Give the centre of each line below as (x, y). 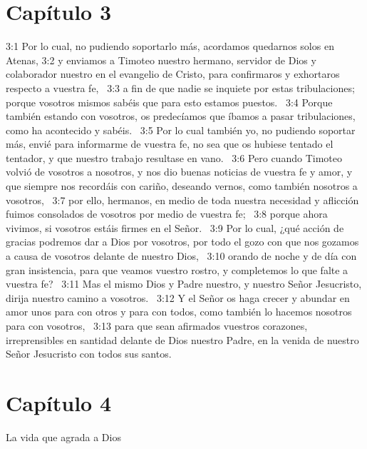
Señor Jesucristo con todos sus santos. (89, 354)
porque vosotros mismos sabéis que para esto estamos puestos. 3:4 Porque (169, 102)
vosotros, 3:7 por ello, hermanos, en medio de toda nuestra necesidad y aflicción (182, 200)
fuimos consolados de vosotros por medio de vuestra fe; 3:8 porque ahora (167, 214)
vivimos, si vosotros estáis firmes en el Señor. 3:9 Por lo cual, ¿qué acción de (175, 227)
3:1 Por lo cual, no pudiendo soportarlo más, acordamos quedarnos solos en (170, 46)
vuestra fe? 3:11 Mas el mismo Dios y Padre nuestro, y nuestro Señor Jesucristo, (184, 284)
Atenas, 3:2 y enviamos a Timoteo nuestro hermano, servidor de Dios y (161, 60)
